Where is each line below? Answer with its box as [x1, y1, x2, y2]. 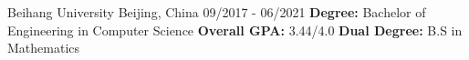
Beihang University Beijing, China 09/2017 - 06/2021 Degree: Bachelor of [7, 3, 426, 21]
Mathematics [7, 38, 80, 57]
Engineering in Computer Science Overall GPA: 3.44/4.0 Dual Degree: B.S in [7, 20, 463, 39]
